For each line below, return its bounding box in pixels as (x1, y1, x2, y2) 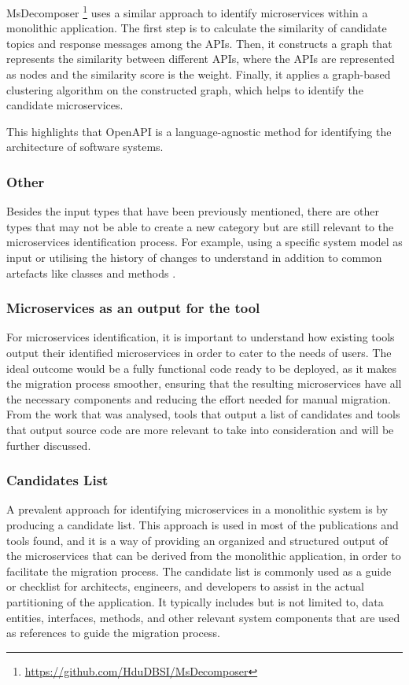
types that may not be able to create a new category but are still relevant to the (6, 218, 394, 234)
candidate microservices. (6, 97, 123, 113)
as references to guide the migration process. (6, 624, 220, 641)
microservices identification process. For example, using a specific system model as (6, 234, 403, 250)
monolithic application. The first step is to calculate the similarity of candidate (6, 20, 387, 36)
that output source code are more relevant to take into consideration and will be (6, 421, 394, 437)
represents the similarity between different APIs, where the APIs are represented (6, 50, 395, 67)
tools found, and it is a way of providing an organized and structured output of (6, 532, 389, 548)
